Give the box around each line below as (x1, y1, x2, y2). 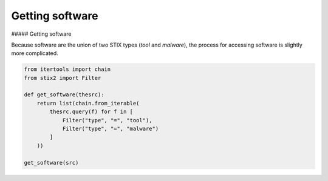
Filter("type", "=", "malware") (62, 125, 159, 133)
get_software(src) (24, 159, 79, 166)
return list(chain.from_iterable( (36, 100, 140, 107)
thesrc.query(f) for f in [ (49, 108, 134, 115)
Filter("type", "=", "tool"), (62, 117, 152, 123)
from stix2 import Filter (24, 74, 101, 81)
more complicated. (11, 50, 59, 57)
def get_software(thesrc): (24, 91, 104, 98)
